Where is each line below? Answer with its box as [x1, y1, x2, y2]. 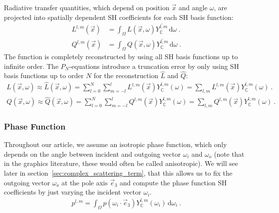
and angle [178, 2, 208, 12]
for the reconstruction [93, 70, 158, 81]
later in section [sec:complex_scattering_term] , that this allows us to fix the [4, 168, 232, 178]
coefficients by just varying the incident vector [4, 187, 141, 197]
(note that [214, 148, 244, 159]
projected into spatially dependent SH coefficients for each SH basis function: [4, 12, 234, 22]
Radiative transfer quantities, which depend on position [4, 2, 170, 12]
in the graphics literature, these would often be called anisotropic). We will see [4, 158, 238, 168]
